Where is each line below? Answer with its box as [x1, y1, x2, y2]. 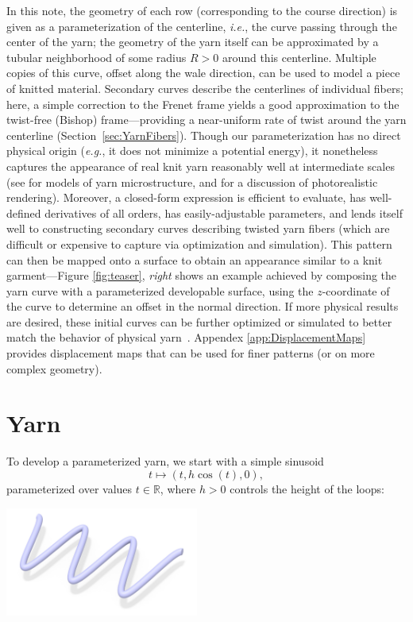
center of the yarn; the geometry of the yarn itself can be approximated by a [6, 33, 379, 50]
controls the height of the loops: [230, 480, 384, 496]
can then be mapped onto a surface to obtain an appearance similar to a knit [6, 251, 383, 268]
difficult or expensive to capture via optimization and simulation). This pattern [6, 235, 392, 252]
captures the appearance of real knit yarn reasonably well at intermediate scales [6, 157, 395, 174]
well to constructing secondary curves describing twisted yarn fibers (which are [6, 220, 390, 237]
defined [6, 204, 41, 221]
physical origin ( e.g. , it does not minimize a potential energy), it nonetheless [6, 142, 378, 159]
